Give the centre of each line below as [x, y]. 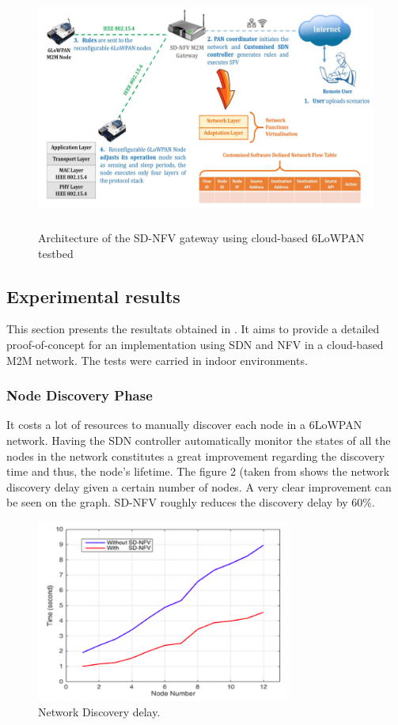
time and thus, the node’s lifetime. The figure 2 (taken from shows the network [198, 471]
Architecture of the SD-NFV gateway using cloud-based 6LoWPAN [201, 237]
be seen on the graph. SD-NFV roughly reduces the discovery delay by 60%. [191, 502]
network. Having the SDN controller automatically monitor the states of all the [199, 440]
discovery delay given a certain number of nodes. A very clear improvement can [199, 486]
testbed [56, 253]
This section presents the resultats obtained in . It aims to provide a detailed [193, 329]
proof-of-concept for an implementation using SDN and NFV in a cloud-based [195, 344]
